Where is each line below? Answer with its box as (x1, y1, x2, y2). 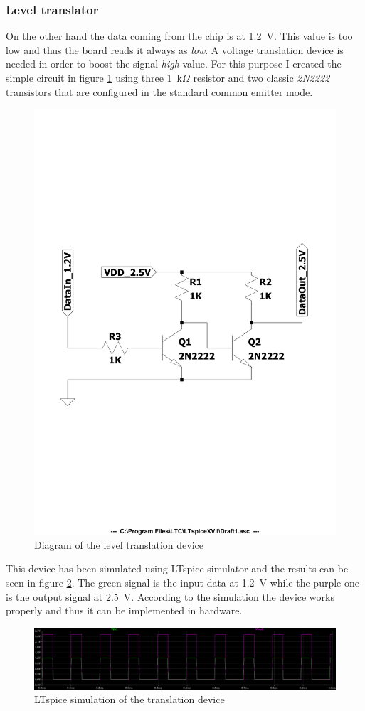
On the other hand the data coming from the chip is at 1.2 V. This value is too (6, 28, 353, 43)
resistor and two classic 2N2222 (193, 70, 330, 85)
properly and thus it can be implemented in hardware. (6, 603, 243, 618)
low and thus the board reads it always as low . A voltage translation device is (6, 42, 344, 57)
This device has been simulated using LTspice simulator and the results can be (6, 561, 349, 576)
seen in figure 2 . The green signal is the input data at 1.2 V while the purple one (6, 575, 359, 590)
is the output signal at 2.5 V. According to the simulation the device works (6, 589, 334, 604)
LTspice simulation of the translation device (34, 692, 225, 707)
